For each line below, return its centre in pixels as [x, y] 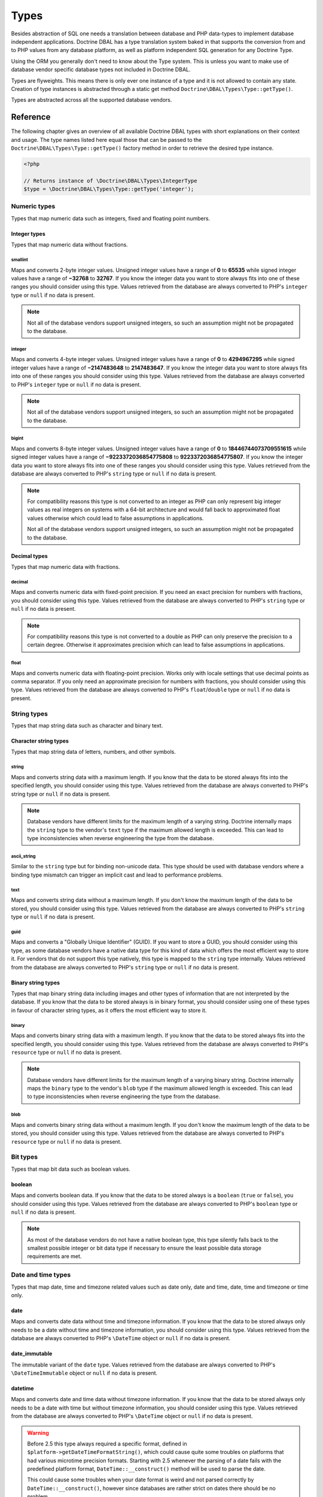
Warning [38, 1433]
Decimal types [29, 556]
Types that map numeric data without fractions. [69, 245]
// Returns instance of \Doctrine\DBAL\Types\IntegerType [110, 181]
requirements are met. [54, 1256]
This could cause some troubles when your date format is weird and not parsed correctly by [141, 1480]
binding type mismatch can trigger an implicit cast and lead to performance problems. [117, 875]
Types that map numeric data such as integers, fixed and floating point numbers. [111, 218]
